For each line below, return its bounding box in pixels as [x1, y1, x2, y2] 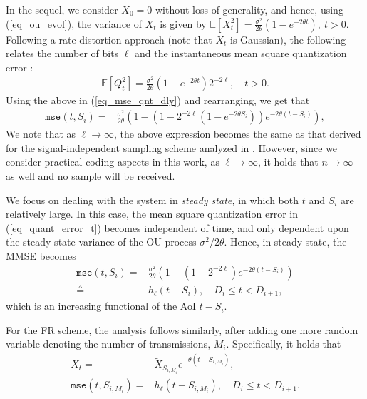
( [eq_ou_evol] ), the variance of [6, 16, 143, 31]
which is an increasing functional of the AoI [6, 298, 196, 313]
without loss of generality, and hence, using [155, 2, 343, 16]
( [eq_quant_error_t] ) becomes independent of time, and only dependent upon [6, 220, 349, 235]
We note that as [6, 126, 76, 141]
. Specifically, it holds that [226, 336, 341, 351]
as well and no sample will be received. [6, 168, 175, 183]
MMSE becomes [6, 248, 76, 263]
